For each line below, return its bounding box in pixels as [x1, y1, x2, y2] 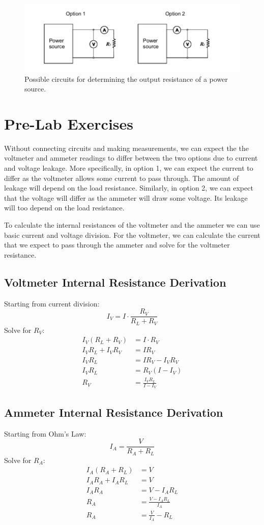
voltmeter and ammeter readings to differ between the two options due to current [4, 152, 258, 163]
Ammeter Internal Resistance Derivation [4, 404, 223, 420]
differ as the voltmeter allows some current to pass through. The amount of [4, 172, 239, 183]
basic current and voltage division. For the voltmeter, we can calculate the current [4, 229, 260, 240]
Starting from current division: [4, 298, 100, 308]
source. [24, 83, 46, 94]
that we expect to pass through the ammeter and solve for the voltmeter [4, 239, 230, 250]
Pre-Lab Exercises [4, 113, 134, 134]
